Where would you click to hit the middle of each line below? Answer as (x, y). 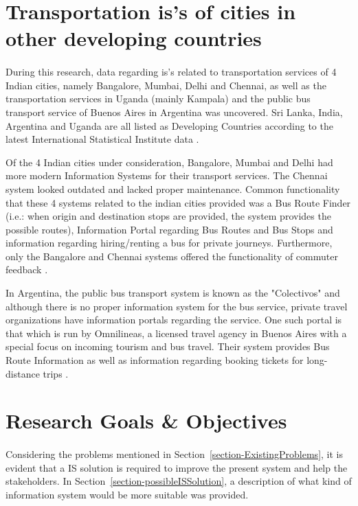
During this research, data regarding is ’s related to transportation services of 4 (171, 72)
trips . (56, 373)
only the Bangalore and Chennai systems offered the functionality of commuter (172, 256)
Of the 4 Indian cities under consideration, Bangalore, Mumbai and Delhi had (169, 162)
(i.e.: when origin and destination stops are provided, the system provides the (168, 216)
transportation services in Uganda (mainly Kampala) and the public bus (158, 99)
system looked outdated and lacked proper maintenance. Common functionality (173, 188)
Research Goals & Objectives (146, 421)
